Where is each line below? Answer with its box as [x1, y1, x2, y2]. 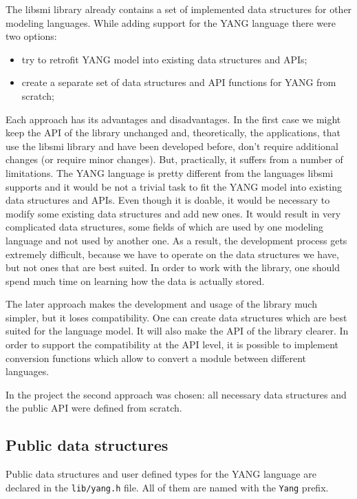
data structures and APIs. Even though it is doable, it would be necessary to [6, 193, 330, 207]
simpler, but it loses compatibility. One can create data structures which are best [6, 310, 347, 324]
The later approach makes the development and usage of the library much [6, 297, 317, 311]
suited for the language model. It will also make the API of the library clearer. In [6, 323, 349, 338]
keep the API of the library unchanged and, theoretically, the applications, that [6, 125, 340, 140]
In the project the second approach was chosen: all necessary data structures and [6, 387, 347, 401]
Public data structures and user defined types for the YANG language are [6, 467, 316, 481]
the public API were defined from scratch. [6, 401, 182, 415]
